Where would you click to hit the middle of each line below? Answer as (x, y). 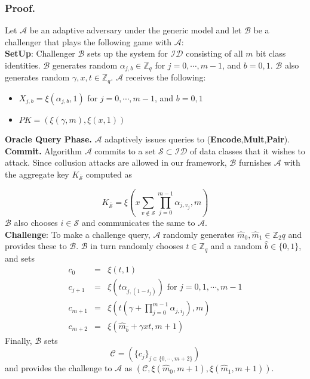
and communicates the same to (138, 223)
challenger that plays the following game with (88, 41)
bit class (271, 53)
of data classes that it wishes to (247, 150)
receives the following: (166, 77)
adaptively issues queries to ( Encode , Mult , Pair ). (197, 139)
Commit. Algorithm (44, 150)
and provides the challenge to (59, 368)
